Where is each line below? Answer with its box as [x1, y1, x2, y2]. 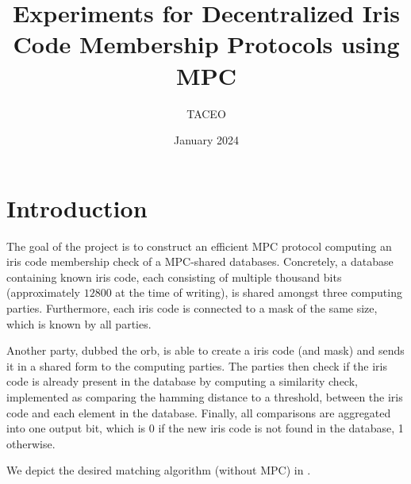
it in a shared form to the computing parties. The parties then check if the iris [6, 357, 387, 374]
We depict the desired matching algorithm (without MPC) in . [6, 462, 311, 478]
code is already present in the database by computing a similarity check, [6, 373, 358, 390]
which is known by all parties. [6, 315, 152, 332]
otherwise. [6, 435, 56, 451]
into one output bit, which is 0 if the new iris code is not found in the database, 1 [6, 420, 404, 436]
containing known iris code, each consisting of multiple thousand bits [6, 268, 342, 285]
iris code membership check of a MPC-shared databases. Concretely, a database [6, 253, 394, 270]
